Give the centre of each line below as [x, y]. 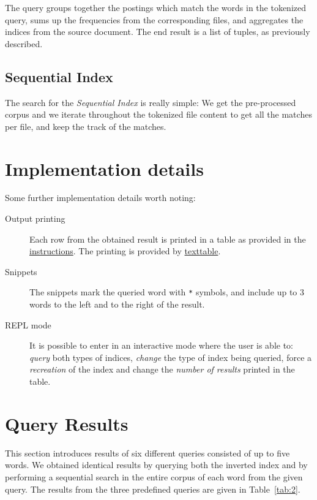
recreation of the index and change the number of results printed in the [162, 369]
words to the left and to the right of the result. [117, 304]
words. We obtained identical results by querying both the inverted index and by [156, 465]
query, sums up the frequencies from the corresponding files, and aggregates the [154, 19]
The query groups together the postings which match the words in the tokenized [155, 7]
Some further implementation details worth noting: [100, 198]
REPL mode [28, 324]
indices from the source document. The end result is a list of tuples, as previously [158, 32]
